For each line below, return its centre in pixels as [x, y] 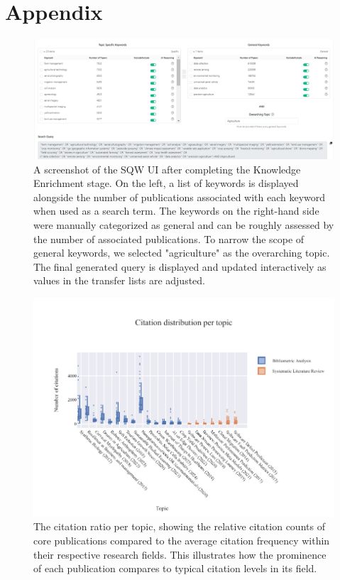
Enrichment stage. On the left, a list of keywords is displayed [166, 183]
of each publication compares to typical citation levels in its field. [175, 568]
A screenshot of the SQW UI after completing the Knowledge [167, 169]
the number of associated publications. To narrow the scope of [169, 238]
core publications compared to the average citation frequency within [182, 540]
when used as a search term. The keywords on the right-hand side [176, 211]
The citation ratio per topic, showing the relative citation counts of [179, 526]
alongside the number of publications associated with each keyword [180, 197]
